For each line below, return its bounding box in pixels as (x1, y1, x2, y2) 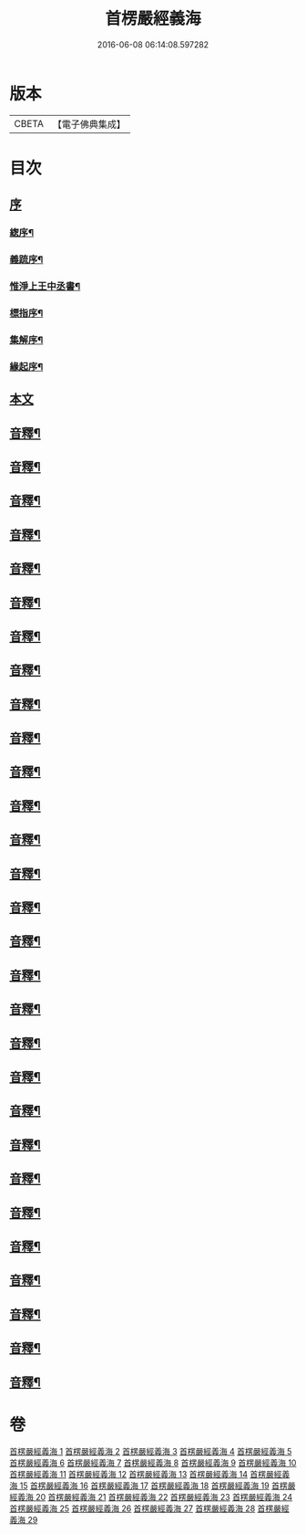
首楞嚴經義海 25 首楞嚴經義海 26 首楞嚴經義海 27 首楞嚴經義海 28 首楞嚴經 (9, 1503, 290, 1514)
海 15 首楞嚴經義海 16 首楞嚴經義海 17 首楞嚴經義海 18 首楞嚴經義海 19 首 (9, 1480, 280, 1491)
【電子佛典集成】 (52, 118, 126, 131)
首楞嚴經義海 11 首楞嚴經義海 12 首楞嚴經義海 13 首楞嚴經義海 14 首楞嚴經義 (9, 1469, 291, 1480)
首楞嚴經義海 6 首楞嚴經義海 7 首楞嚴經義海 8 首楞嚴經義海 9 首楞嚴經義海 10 (9, 1457, 297, 1468)
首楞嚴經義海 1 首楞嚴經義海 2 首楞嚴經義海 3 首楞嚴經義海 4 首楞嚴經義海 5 (9, 1446, 292, 1457)
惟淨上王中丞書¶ (9, 280, 81, 293)
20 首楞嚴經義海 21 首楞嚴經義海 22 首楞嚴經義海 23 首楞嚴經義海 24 (35, 1492, 293, 1503)
